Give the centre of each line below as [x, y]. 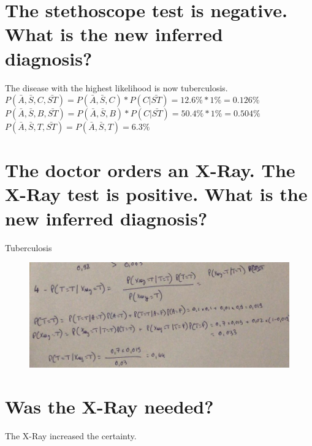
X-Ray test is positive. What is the [156, 194]
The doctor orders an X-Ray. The [150, 170]
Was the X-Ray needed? [109, 406]
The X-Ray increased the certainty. [71, 436]
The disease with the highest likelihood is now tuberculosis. [116, 87]
